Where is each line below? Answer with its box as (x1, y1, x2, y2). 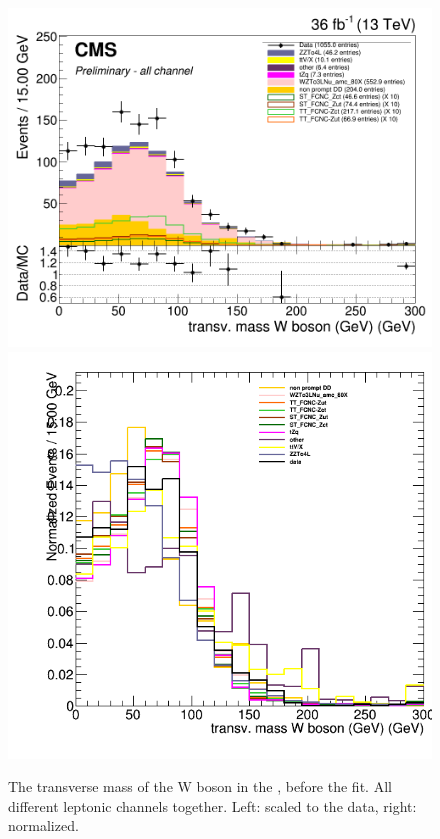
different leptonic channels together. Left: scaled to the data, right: (8, 795, 417, 816)
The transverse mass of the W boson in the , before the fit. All (8, 776, 392, 797)
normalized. (8, 815, 79, 836)
